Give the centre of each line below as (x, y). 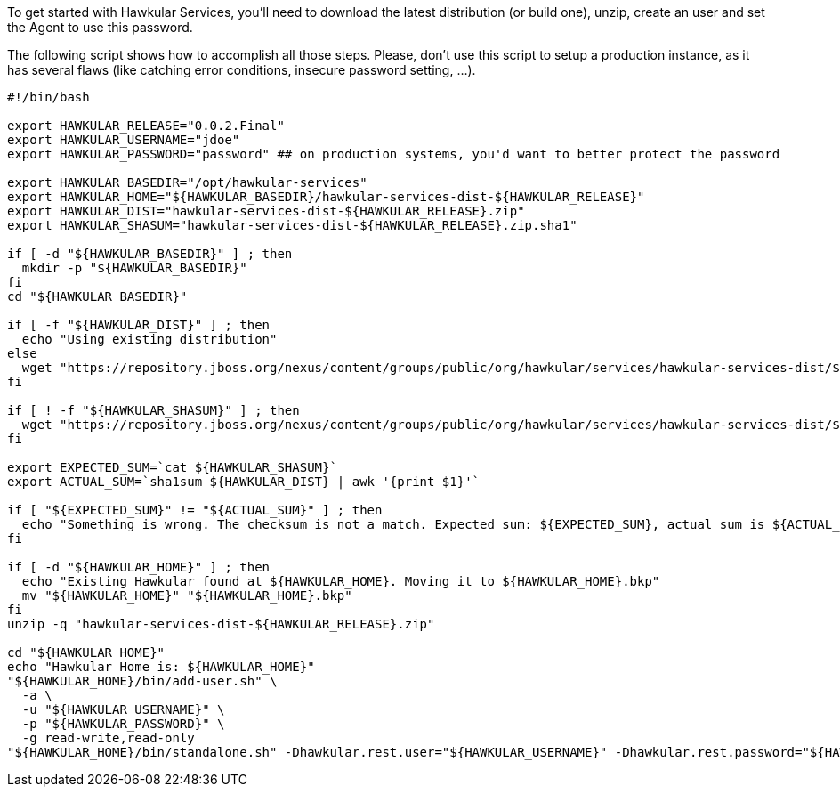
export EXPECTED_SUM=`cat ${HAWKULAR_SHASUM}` (172, 467)
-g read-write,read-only (108, 738)
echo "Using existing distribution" (149, 339)
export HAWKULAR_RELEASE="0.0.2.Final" (146, 126)
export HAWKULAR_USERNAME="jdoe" (124, 140)
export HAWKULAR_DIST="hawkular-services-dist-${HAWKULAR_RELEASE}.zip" (266, 211)
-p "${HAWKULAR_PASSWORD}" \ (123, 724)
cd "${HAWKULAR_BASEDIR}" (97, 296)
